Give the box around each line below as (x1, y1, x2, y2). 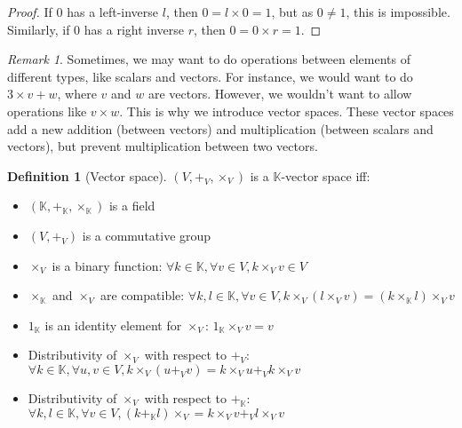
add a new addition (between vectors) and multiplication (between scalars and (7, 119, 434, 138)
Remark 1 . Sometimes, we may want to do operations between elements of (7, 50, 410, 68)
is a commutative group (82, 226, 211, 244)
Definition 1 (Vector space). (7, 166, 167, 185)
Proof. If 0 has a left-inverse (7, 3, 159, 20)
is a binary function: (52, 256, 163, 274)
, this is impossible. (346, 3, 450, 20)
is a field (108, 196, 155, 215)
